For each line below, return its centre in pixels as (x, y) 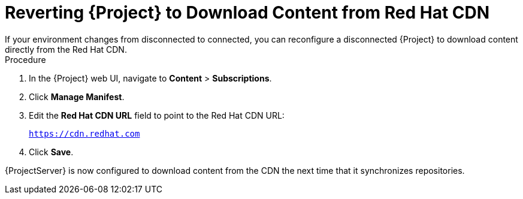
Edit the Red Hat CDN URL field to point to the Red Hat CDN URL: (157, 115)
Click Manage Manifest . (77, 97)
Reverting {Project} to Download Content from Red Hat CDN (247, 13)
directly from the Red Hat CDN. (66, 49)
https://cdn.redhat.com (84, 133)
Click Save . (51, 152)
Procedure (25, 59)
